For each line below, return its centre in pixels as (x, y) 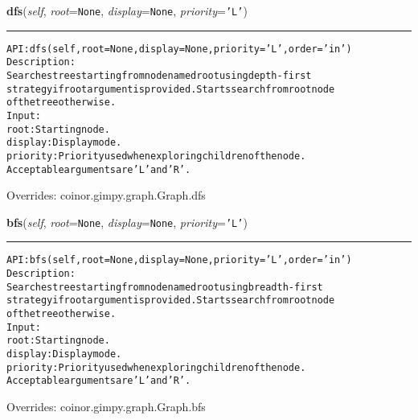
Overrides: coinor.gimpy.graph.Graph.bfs (106, 407)
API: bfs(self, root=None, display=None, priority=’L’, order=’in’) (179, 260)
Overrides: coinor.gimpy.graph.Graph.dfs (106, 195)
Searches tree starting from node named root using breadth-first (165, 287)
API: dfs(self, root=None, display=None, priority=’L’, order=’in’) (179, 49)
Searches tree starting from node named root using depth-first (159, 75)
